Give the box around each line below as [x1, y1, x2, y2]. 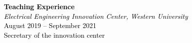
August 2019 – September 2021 [4, 20, 96, 30]
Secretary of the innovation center [4, 29, 105, 40]
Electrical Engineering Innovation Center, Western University [4, 11, 188, 21]
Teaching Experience [4, 1, 75, 11]
